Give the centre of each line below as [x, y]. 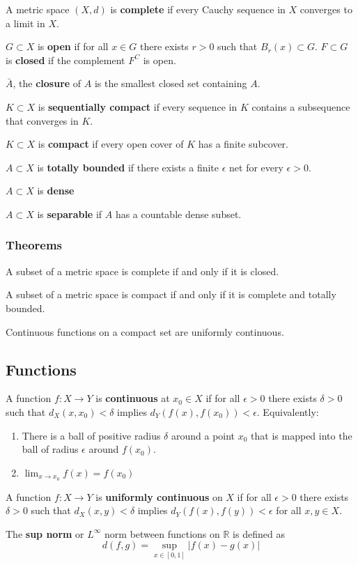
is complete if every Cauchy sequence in [198, 9]
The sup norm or [45, 533]
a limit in [25, 23]
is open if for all [73, 46]
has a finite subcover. [243, 144]
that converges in [42, 120]
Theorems [34, 245]
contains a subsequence [301, 106]
